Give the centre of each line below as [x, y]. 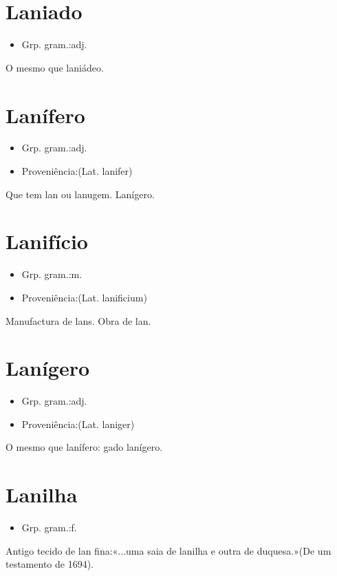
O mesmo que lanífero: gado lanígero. [84, 447]
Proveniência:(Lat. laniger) [78, 424]
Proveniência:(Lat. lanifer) [77, 171]
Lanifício [47, 241]
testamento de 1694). [50, 564]
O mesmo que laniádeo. [55, 67]
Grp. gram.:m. [52, 274]
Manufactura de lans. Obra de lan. [78, 320]
